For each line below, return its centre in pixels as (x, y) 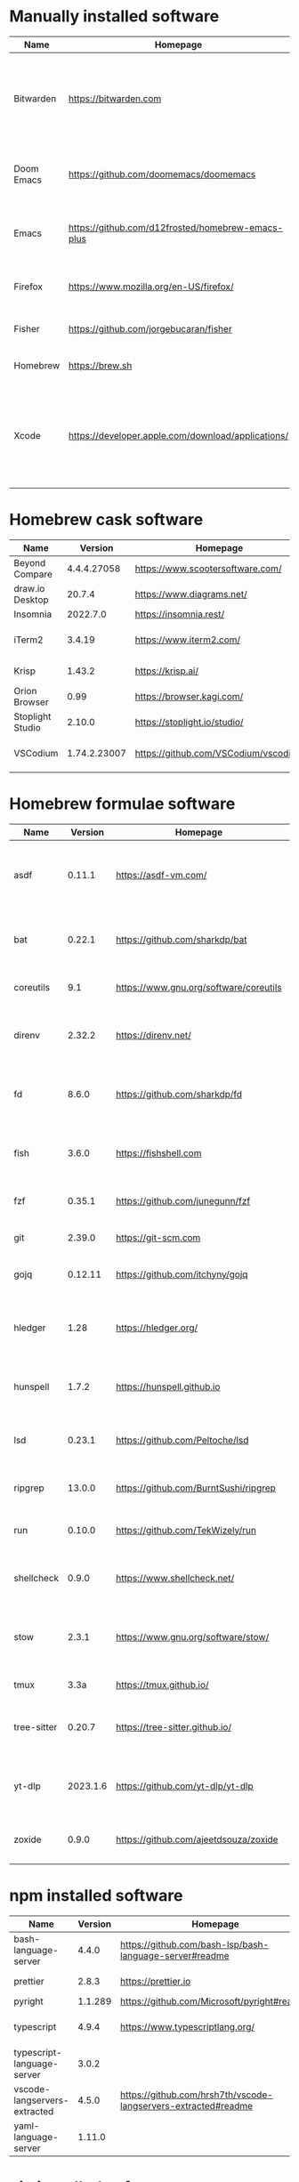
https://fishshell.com (158, 1152)
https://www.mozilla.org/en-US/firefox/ (151, 287)
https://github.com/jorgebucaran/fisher (150, 328)
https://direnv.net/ (153, 1035)
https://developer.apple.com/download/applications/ (178, 435)
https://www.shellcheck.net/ (175, 1578)
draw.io (29, 588)
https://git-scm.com (158, 1237)
